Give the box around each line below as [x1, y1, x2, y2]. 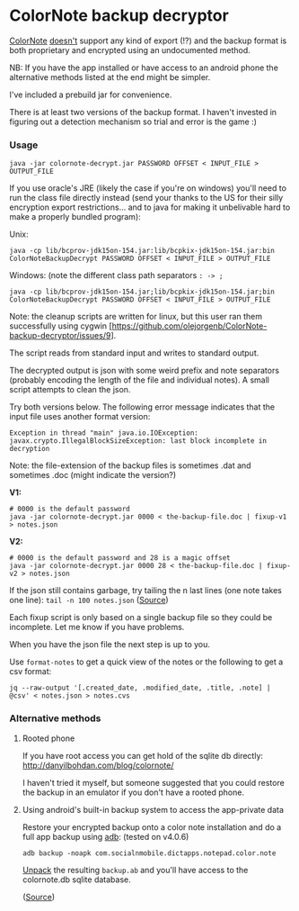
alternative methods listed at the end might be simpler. [9, 71, 211, 82]
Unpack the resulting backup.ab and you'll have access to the [22, 864, 249, 875]
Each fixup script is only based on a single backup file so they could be [9, 612, 273, 623]
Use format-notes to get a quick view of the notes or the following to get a [9, 656, 284, 667]
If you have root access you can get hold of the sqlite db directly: [22, 750, 263, 761]
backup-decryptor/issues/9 [9, 330, 111, 341]
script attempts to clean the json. [9, 384, 131, 395]
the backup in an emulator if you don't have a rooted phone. [22, 787, 245, 798]
